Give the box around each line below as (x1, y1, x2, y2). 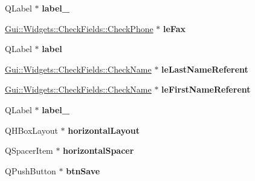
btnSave (66, 164, 100, 177)
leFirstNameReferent (161, 83, 251, 96)
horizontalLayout (68, 123, 140, 136)
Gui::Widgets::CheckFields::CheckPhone (5, 22, 153, 35)
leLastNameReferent (161, 62, 248, 75)
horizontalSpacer (63, 144, 134, 157)
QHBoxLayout (5, 123, 58, 136)
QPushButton (5, 164, 56, 177)
